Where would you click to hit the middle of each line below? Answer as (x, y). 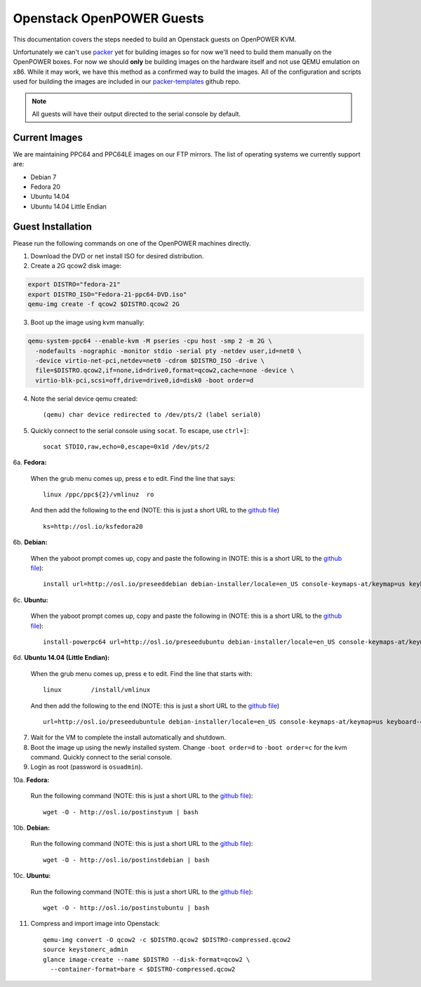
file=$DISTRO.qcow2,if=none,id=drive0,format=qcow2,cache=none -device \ (165, 371)
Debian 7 (44, 177)
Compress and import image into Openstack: (95, 924)
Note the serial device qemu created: (84, 398)
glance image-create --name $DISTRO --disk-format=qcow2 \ (147, 959)
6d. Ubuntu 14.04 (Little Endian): (61, 658)
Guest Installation (53, 226)
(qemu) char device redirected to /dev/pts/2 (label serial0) (152, 415)
